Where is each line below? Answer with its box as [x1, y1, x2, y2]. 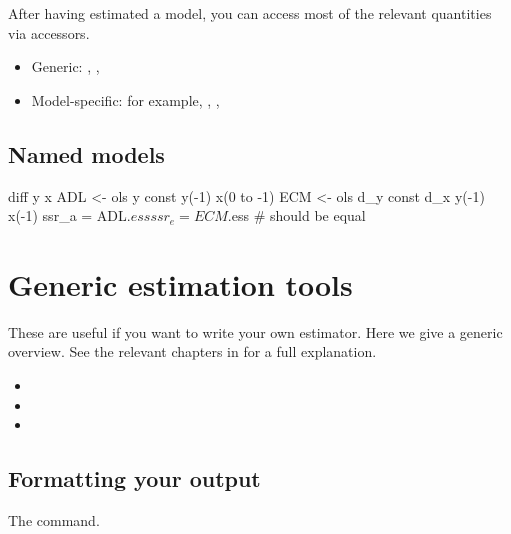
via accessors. [8, 22, 90, 43]
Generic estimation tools [8, 263, 353, 304]
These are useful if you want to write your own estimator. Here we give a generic [8, 321, 503, 342]
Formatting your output [8, 463, 261, 494]
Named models [8, 138, 165, 169]
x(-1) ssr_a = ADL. [8, 205, 131, 226]
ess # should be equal [231, 205, 366, 226]
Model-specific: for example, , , [31, 89, 220, 110]
